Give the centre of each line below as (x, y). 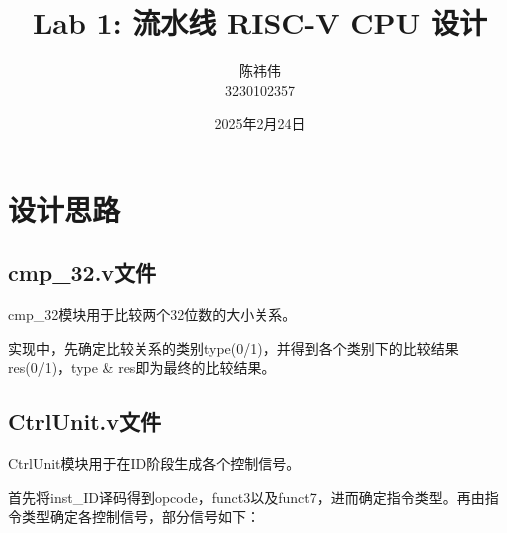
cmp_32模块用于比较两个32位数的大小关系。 (152, 314)
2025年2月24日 (260, 123)
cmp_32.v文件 (82, 272)
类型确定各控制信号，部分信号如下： (140, 516)
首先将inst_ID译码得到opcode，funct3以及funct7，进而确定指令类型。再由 (246, 496)
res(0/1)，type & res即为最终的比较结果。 (142, 367)
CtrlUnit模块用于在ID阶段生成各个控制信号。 (154, 463)
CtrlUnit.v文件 (85, 421)
